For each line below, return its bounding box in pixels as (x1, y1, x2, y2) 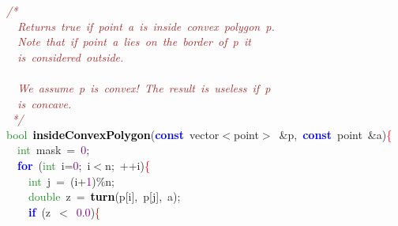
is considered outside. (17, 48, 124, 65)
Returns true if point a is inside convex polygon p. (17, 17, 275, 34)
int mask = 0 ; (17, 141, 90, 158)
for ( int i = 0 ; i (17, 156, 91, 173)
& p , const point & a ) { (279, 126, 392, 142)
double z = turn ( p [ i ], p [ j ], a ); (28, 188, 181, 205)
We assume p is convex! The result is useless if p (17, 79, 271, 96)
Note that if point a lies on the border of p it (17, 33, 251, 50)
